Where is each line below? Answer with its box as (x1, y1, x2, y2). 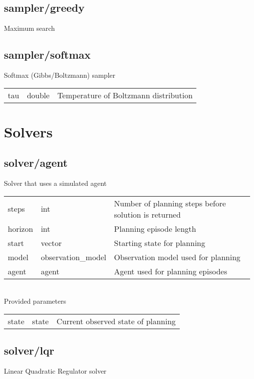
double (27, 89, 50, 101)
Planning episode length (114, 223, 196, 234)
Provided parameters (4, 296, 66, 306)
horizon (8, 223, 33, 234)
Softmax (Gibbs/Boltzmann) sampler (4, 70, 116, 80)
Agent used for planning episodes (114, 265, 227, 277)
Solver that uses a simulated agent (4, 178, 107, 188)
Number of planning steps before (114, 197, 226, 209)
